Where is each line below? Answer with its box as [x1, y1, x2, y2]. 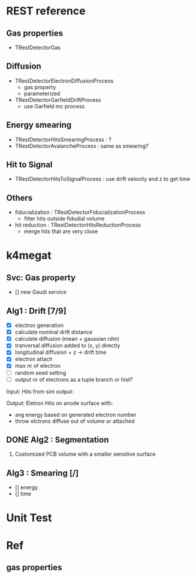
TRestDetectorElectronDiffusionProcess [14, 77, 114, 84]
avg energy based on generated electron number [14, 411, 137, 418]
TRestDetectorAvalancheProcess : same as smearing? [14, 142, 149, 149]
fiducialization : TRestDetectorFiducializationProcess [14, 208, 146, 216]
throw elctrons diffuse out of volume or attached [14, 417, 135, 425]
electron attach [14, 355, 53, 363]
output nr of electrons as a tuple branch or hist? [14, 376, 133, 383]
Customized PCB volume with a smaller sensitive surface [14, 450, 156, 458]
